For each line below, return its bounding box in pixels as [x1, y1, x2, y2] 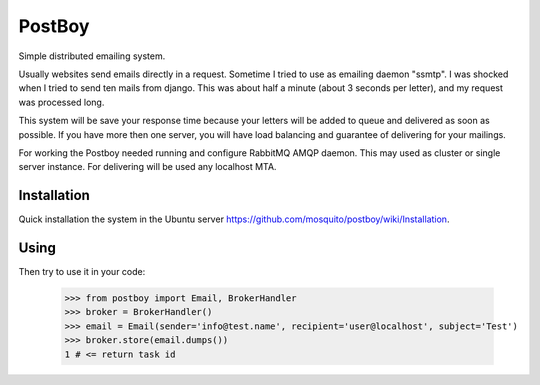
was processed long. [18, 96, 105, 108]
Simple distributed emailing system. [18, 50, 166, 62]
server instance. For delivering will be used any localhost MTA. [18, 161, 277, 173]
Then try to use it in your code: [18, 266, 146, 278]
